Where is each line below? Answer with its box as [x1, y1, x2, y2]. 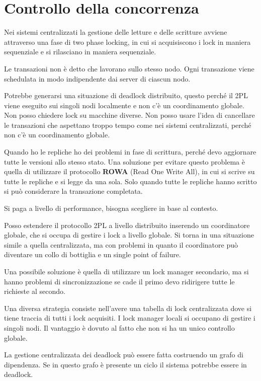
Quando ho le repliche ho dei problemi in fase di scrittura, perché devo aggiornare [4, 146, 256, 157]
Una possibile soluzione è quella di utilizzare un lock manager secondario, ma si [4, 266, 249, 276]
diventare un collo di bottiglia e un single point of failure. [4, 249, 181, 260]
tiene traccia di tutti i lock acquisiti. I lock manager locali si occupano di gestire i [4, 313, 255, 323]
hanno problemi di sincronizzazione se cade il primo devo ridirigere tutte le [4, 276, 235, 286]
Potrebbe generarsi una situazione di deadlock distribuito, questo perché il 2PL [4, 90, 248, 101]
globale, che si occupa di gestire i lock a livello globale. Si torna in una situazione [4, 230, 254, 240]
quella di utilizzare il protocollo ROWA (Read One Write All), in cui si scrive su [4, 166, 255, 177]
